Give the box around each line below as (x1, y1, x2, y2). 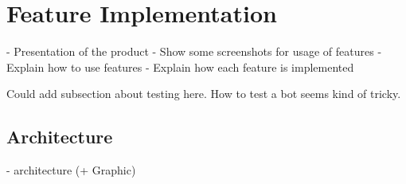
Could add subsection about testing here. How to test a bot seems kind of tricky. (6, 85, 401, 102)
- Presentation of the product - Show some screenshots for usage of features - (6, 43, 382, 60)
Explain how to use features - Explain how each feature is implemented (6, 58, 354, 75)
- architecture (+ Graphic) (6, 162, 136, 178)
